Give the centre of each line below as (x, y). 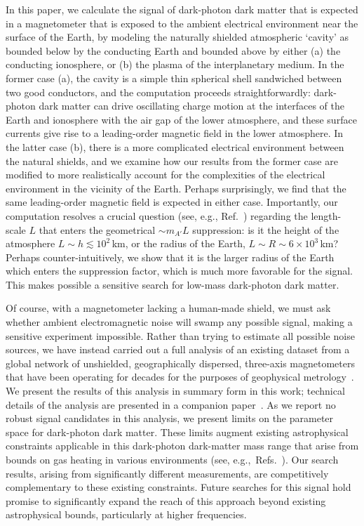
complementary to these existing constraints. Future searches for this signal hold (178, 487)
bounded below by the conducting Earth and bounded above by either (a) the (173, 50)
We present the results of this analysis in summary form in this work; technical (175, 391)
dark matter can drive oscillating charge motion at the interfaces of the (191, 106)
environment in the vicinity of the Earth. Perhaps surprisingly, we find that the (176, 188)
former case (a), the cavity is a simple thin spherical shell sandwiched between (174, 78)
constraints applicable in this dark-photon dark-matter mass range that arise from (182, 446)
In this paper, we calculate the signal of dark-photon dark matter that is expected (182, 9)
